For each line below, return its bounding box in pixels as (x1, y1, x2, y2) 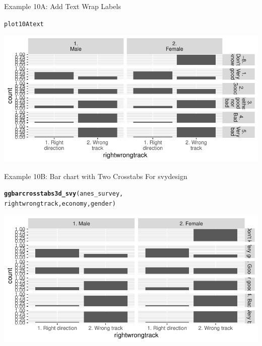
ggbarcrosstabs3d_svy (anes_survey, (4, 190, 123, 198)
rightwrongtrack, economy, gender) (4, 200, 116, 208)
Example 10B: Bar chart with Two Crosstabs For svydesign (4, 170, 187, 181)
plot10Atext (4, 20, 44, 28)
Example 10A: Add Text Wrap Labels (4, 1, 121, 11)
